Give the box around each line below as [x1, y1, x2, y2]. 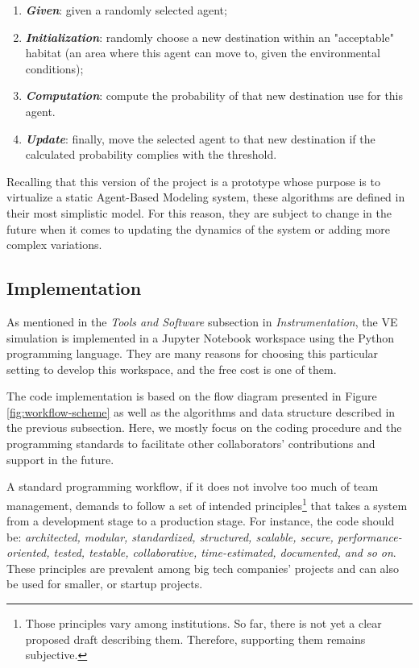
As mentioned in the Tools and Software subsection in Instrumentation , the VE [6, 313, 398, 330]
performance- [337, 528, 402, 545]
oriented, [6, 544, 50, 561]
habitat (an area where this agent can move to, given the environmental [25, 44, 380, 61]
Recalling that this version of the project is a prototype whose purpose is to [6, 172, 380, 189]
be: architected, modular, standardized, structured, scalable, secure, [6, 528, 334, 545]
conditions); [25, 60, 84, 77]
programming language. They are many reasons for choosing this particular [6, 345, 379, 362]
